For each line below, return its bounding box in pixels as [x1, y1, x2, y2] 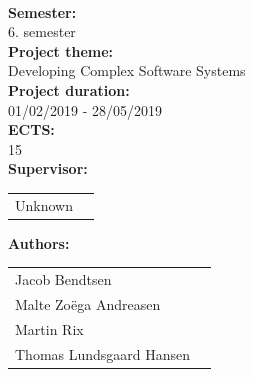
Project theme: [8, 40, 114, 61]
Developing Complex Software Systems [8, 60, 246, 81]
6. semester [8, 21, 76, 42]
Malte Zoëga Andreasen [15, 293, 161, 314]
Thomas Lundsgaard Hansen [15, 343, 191, 364]
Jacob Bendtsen [15, 269, 112, 290]
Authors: [8, 232, 70, 253]
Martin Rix [15, 318, 84, 339]
